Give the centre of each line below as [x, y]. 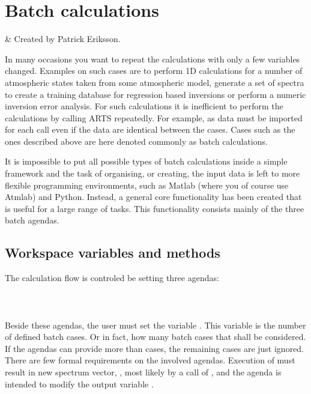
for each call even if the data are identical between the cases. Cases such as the [150, 129]
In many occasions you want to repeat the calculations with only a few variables [152, 59]
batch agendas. [32, 220]
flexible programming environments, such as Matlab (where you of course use [147, 185]
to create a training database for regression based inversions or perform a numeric [155, 94]
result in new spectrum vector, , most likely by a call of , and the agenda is [143, 371]
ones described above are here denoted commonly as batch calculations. [136, 141]
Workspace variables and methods [113, 253]
